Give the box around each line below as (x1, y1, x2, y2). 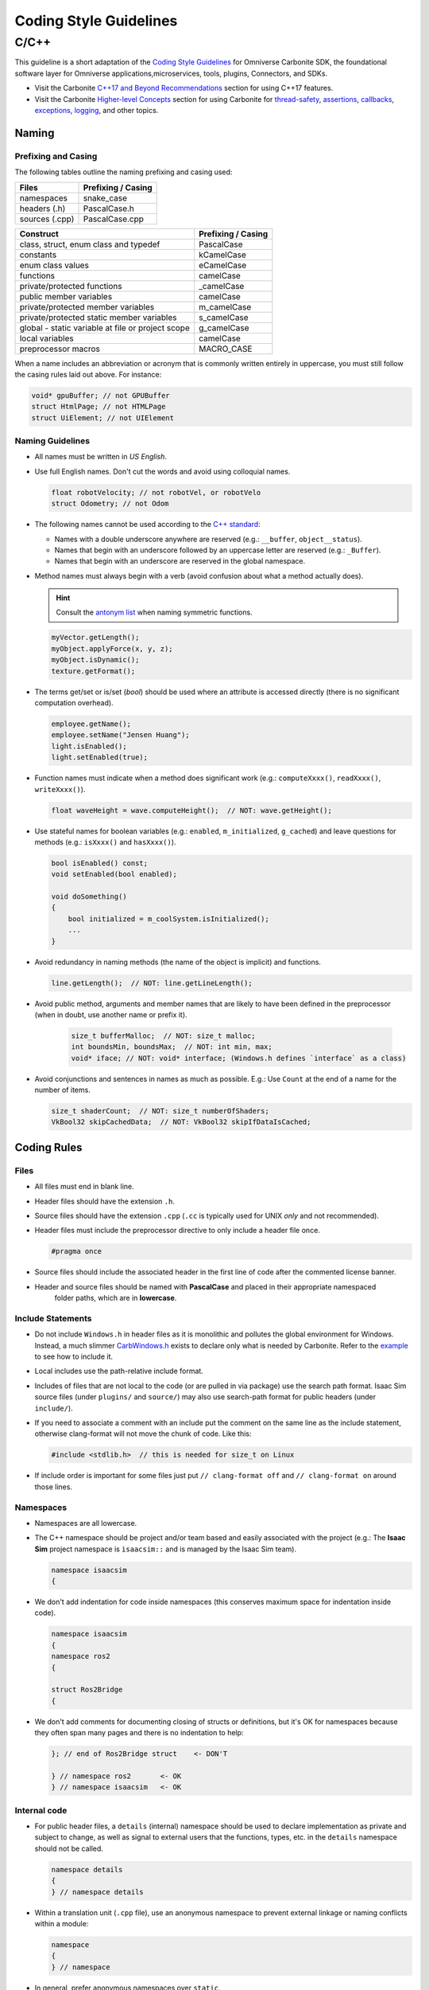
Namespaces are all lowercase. (34, 1518, 137, 1528)
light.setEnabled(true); (51, 753, 149, 762)
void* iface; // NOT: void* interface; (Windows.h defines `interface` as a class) (71, 1053, 407, 1063)
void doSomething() (51, 892, 127, 901)
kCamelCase (199, 249, 246, 260)
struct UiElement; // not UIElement (31, 413, 175, 422)
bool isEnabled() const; (51, 858, 149, 868)
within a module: (34, 1918, 89, 1928)
